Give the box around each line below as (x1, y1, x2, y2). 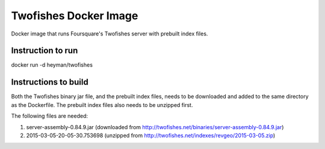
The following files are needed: (11, 112, 88, 120)
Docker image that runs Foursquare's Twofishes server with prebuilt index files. (11, 30, 208, 37)
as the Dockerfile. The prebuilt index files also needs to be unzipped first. (11, 101, 193, 108)
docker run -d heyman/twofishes (11, 61, 93, 68)
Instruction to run (11, 46, 78, 56)
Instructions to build (11, 77, 88, 87)
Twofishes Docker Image (11, 9, 138, 22)
